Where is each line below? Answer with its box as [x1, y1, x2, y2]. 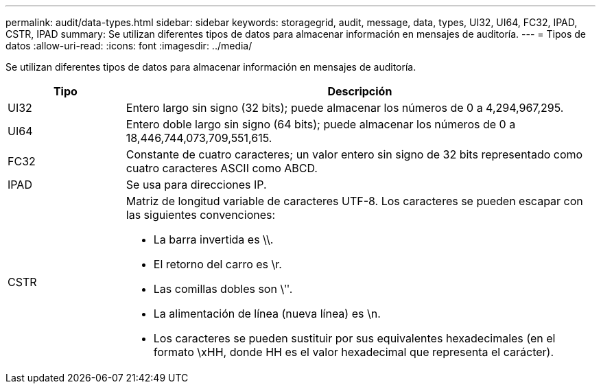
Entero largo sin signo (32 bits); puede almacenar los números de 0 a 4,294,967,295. [126, 101, 564, 115]
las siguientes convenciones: [126, 208, 276, 222]
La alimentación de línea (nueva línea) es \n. [153, 307, 381, 320]
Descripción [327, 84, 392, 98]
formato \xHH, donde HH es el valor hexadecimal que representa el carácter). [153, 345, 554, 359]
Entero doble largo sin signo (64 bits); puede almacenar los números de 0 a [126, 117, 516, 131]
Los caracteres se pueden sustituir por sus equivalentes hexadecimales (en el [153, 331, 556, 345]
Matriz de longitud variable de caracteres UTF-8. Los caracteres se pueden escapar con [126, 194, 583, 208]
